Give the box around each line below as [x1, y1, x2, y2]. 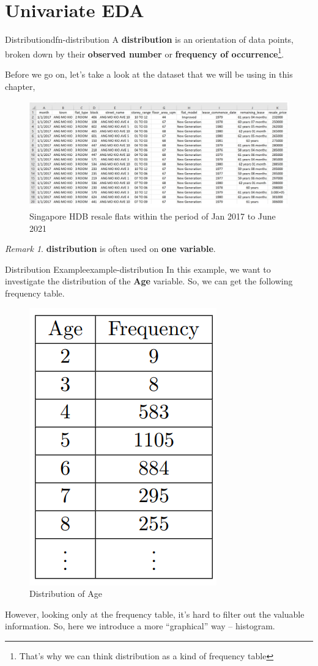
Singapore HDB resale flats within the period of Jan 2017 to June [29, 210, 276, 223]
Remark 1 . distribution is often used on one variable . [5, 242, 216, 255]
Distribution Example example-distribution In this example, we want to [5, 262, 271, 275]
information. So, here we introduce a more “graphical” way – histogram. [5, 620, 275, 632]
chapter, [5, 80, 35, 92]
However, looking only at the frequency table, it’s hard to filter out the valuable [5, 607, 305, 620]
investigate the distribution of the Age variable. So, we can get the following [5, 275, 293, 287]
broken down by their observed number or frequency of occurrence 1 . [5, 45, 284, 60]
